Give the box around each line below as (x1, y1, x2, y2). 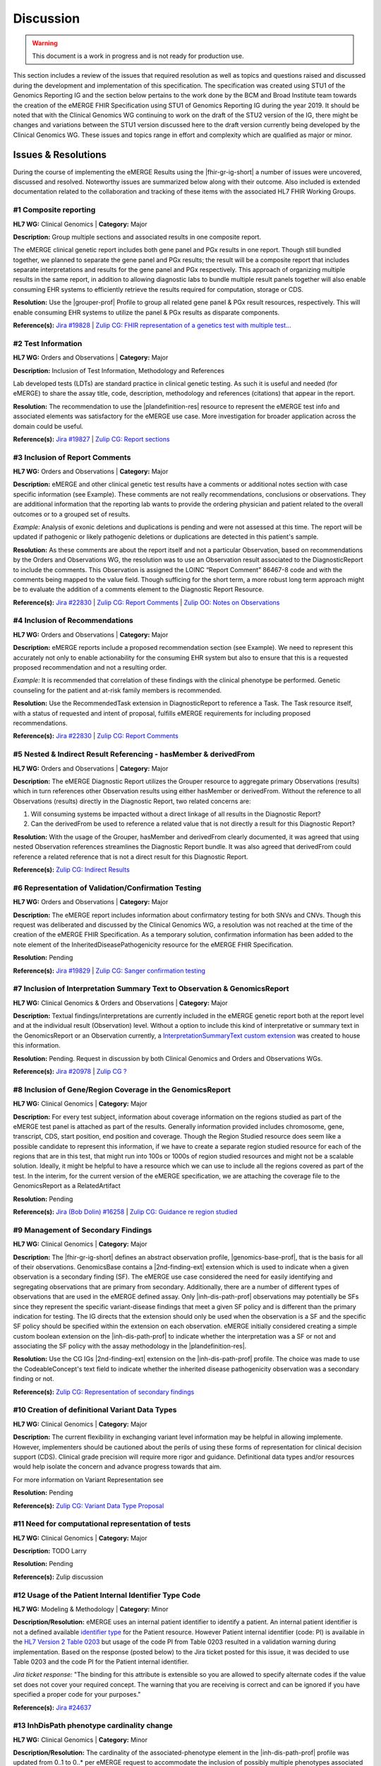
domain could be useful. (13, 422, 84, 430)
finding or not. (13, 1375, 54, 1383)
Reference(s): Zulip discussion (13, 1572, 104, 1581)
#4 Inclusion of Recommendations (13, 615, 134, 625)
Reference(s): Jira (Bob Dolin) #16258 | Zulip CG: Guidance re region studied (13, 1208, 238, 1216)
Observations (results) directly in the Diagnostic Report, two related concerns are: (13, 797, 251, 805)
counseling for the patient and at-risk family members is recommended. (13, 686, 222, 694)
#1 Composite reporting (13, 205, 96, 215)
